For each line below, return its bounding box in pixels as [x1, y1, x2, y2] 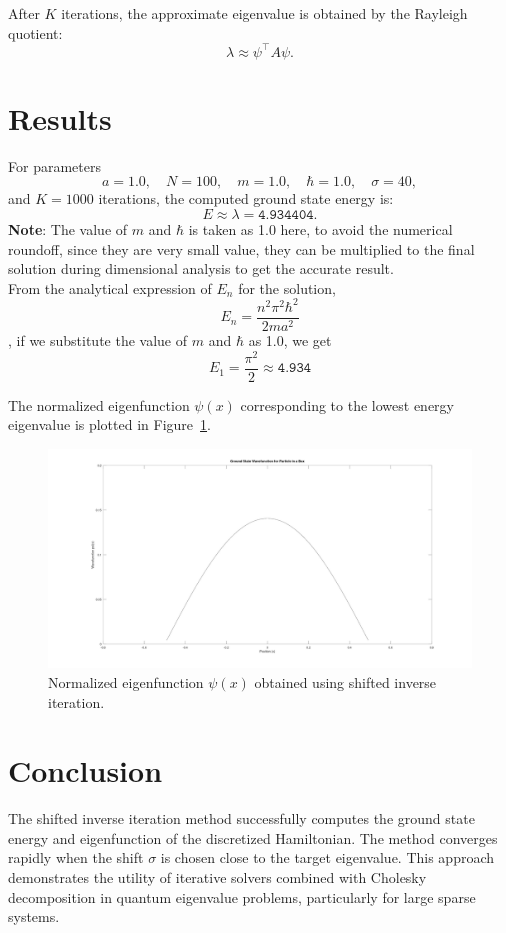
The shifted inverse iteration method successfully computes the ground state [8, 808, 475, 829]
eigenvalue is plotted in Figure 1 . [8, 414, 211, 435]
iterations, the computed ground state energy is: [98, 188, 394, 209]
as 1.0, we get [248, 329, 332, 350]
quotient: [8, 22, 63, 43]
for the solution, [238, 277, 336, 298]
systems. [8, 906, 60, 927]
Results [8, 97, 112, 138]
